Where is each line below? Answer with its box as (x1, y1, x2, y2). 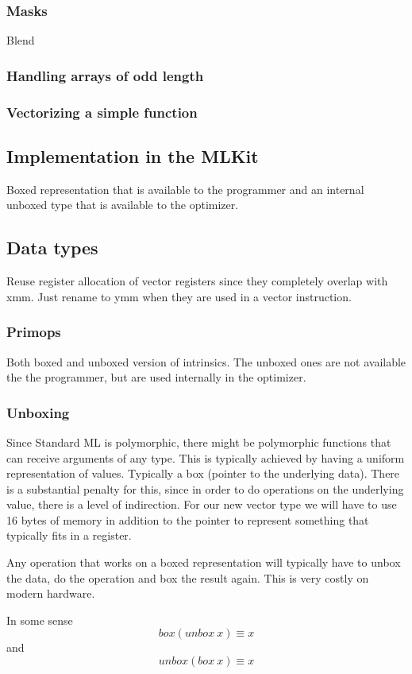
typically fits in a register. (6, 527, 132, 544)
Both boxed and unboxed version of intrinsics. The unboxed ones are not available (6, 353, 406, 370)
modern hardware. (6, 585, 95, 602)
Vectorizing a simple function (6, 102, 198, 122)
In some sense (6, 611, 73, 628)
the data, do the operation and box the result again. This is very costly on (6, 569, 369, 586)
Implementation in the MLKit (6, 143, 259, 168)
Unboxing (6, 402, 70, 422)
